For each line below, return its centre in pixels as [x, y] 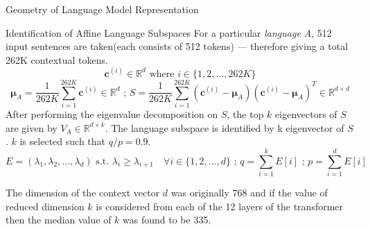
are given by [32, 127]
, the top [245, 114]
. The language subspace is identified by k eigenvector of [224, 127]
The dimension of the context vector [83, 192]
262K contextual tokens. [57, 59]
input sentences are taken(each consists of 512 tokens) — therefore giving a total [177, 46]
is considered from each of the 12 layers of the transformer [220, 206]
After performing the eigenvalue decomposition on [112, 114]
